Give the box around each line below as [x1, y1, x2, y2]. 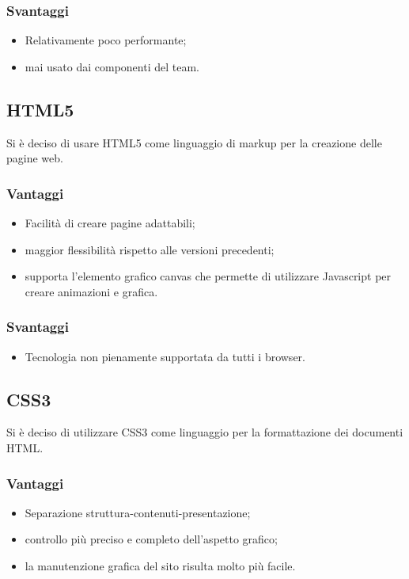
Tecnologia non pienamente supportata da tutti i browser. [25, 348, 305, 364]
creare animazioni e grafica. [25, 283, 158, 299]
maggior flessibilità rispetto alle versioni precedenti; [25, 241, 275, 257]
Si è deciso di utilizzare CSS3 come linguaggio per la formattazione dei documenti [6, 424, 403, 440]
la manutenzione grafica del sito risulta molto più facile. [25, 558, 296, 573]
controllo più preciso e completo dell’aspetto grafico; [25, 531, 278, 547]
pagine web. [6, 150, 63, 166]
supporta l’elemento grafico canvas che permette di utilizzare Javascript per [25, 268, 392, 284]
